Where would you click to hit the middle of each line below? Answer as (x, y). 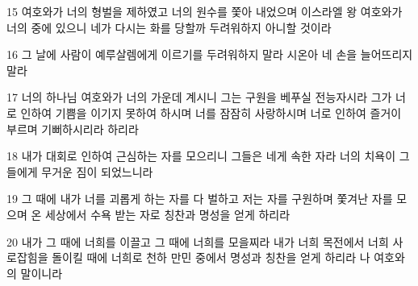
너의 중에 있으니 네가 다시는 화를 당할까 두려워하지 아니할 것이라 (169, 27)
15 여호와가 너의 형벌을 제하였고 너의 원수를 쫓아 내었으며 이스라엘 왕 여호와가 (205, 11)
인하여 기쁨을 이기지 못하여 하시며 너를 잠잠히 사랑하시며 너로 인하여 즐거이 (211, 112)
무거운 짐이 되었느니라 (97, 171)
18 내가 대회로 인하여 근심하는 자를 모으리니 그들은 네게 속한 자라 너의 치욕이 (201, 156)
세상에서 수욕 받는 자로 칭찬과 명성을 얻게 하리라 (167, 214)
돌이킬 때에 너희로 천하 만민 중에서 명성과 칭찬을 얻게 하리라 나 (211, 257)
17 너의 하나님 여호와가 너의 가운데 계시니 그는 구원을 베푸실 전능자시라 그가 (199, 97)
